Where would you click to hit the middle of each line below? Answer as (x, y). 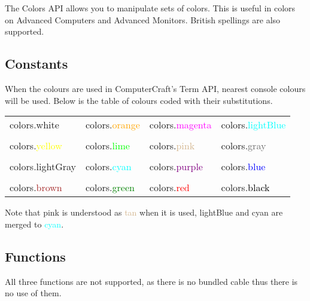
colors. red (169, 188)
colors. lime (107, 146)
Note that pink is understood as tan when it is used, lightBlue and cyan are (144, 212)
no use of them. (33, 293)
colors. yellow (36, 146)
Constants (37, 64)
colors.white (34, 125)
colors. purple (176, 167)
